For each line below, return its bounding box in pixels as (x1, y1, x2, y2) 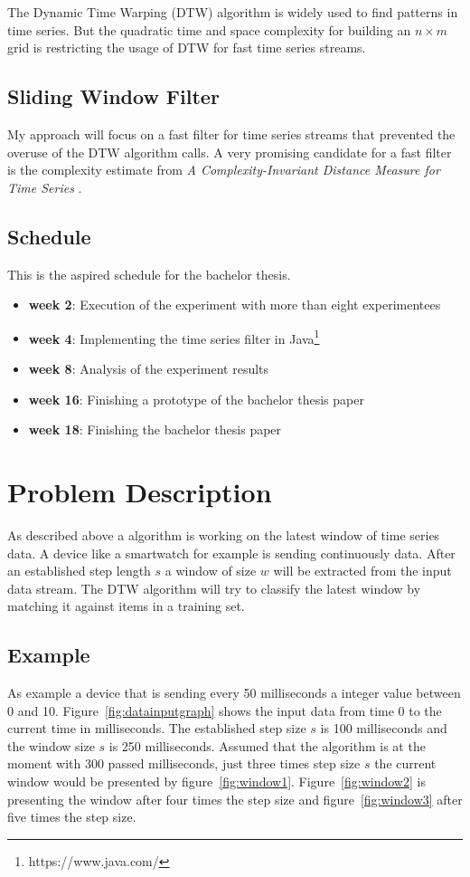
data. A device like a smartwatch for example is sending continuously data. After (7, 543, 456, 562)
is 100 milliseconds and (320, 719, 447, 738)
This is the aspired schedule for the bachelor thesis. (7, 264, 291, 283)
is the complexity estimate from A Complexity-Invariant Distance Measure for (7, 160, 440, 179)
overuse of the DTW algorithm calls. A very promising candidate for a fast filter (7, 142, 452, 161)
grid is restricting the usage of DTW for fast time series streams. (7, 38, 366, 57)
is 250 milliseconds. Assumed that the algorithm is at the (108, 736, 426, 755)
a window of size (164, 561, 257, 580)
